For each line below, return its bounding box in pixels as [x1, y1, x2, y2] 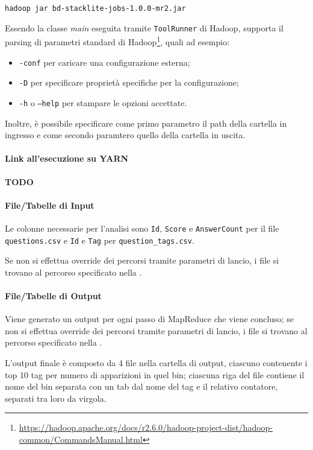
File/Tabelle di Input [5, 198, 95, 211]
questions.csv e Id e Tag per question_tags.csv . [5, 233, 194, 246]
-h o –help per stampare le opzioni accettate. [19, 96, 187, 109]
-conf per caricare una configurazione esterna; [19, 55, 190, 68]
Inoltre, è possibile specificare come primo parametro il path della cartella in [5, 116, 287, 129]
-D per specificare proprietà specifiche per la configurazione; [19, 76, 239, 89]
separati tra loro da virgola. [5, 391, 107, 404]
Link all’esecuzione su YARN [5, 152, 129, 165]
